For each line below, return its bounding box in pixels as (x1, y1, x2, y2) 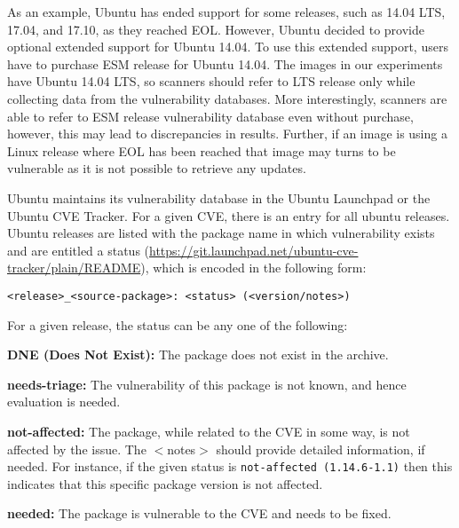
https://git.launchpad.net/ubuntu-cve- (149, 240, 359, 259)
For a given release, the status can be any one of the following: (7, 315, 348, 334)
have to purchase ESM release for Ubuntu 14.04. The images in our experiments (7, 54, 443, 73)
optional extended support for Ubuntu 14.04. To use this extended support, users (7, 37, 448, 56)
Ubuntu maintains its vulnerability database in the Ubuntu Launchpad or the (7, 188, 431, 207)
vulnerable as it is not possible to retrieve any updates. (7, 159, 306, 177)
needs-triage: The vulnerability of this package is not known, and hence (7, 374, 407, 393)
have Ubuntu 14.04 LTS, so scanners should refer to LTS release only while (7, 72, 415, 91)
